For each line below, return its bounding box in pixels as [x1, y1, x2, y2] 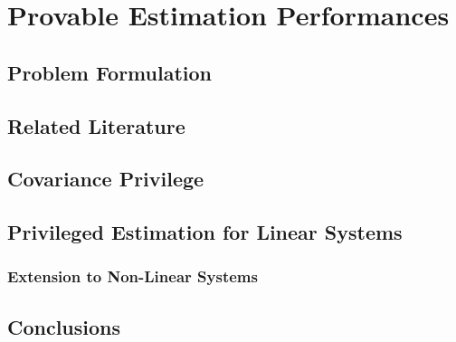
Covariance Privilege [7, 165, 204, 193]
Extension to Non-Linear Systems [7, 265, 258, 288]
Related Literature [7, 111, 185, 139]
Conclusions [7, 312, 121, 340]
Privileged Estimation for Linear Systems [7, 218, 403, 246]
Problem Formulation [7, 58, 212, 86]
